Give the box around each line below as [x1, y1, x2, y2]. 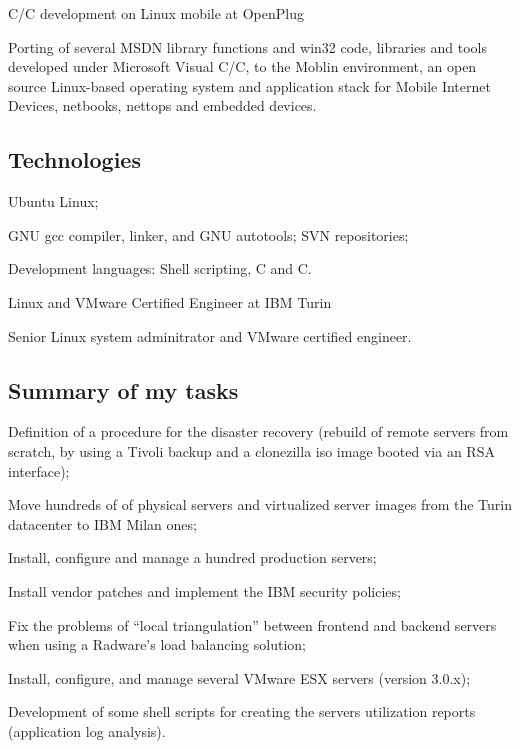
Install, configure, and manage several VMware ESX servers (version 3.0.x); [8, 667, 471, 688]
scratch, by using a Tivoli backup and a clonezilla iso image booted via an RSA [8, 440, 495, 461]
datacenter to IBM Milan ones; [8, 513, 197, 534]
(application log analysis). [8, 720, 166, 741]
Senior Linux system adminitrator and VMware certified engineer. [8, 325, 412, 346]
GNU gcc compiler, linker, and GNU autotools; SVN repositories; [8, 224, 409, 245]
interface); [8, 460, 70, 481]
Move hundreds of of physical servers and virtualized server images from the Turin [8, 494, 512, 515]
